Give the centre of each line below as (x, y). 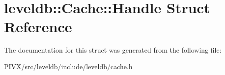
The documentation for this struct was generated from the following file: (113, 50)
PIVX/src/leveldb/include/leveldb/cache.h (68, 66)
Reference (38, 27)
